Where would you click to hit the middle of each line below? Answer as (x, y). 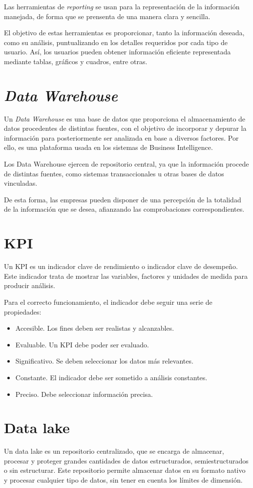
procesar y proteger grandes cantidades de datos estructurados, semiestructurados (126, 460)
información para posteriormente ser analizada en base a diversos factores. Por (121, 137)
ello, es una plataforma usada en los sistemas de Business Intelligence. (108, 147)
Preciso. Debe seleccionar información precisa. (84, 394)
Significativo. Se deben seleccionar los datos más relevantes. (104, 361)
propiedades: (23, 311)
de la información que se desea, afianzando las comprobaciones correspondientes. (124, 209)
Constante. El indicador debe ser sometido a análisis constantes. (111, 377)
